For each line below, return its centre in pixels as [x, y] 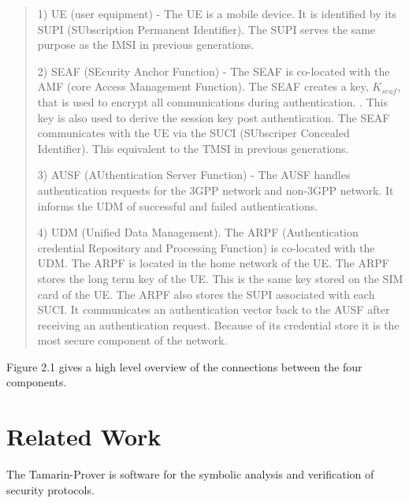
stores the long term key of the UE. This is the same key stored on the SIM [220, 278]
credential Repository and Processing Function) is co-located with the [206, 247]
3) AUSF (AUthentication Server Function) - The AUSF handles [194, 175]
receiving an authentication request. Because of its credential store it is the [218, 324]
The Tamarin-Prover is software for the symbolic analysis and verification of [190, 474]
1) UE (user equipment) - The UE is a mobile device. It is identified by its [217, 13]
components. [37, 382]
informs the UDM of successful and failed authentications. [178, 205]
